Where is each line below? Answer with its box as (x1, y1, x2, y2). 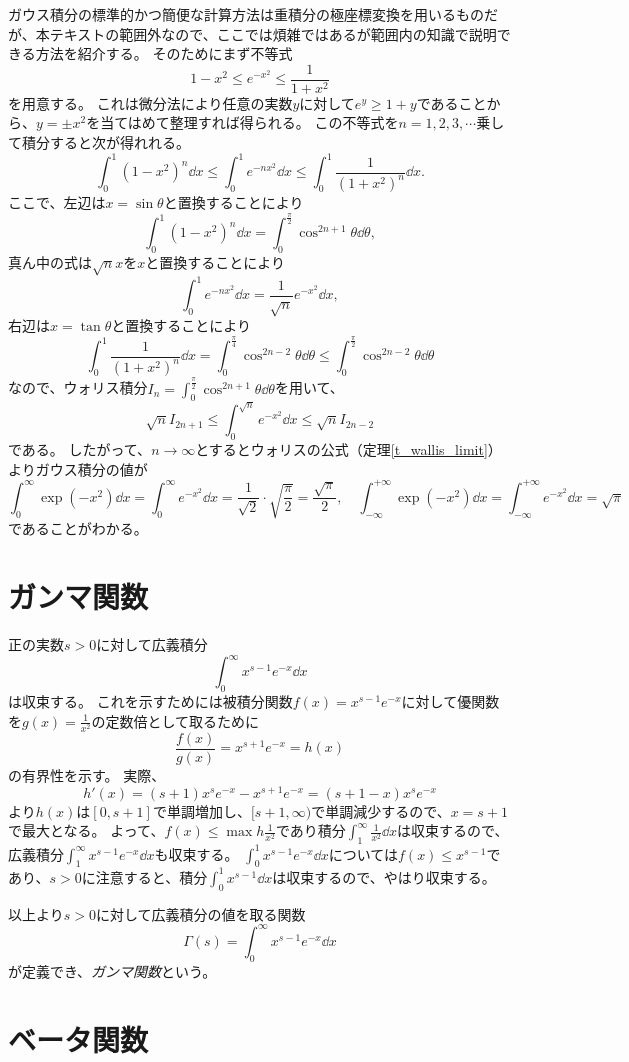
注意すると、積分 (95, 866, 208, 887)
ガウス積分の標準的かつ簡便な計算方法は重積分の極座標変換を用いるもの (8, 4, 484, 24)
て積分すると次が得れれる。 (8, 132, 190, 153)
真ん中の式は (8, 251, 92, 272)
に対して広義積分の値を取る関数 (95, 903, 306, 924)
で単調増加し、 (152, 800, 251, 821)
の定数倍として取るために (91, 710, 260, 731)
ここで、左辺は (8, 192, 106, 213)
